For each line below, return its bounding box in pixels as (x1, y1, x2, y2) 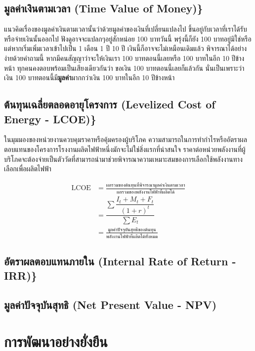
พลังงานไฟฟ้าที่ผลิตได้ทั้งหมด (106, 234, 158, 239)
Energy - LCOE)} (4, 111, 96, 126)
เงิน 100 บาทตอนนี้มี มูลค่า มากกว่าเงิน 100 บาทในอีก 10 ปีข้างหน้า (4, 72, 175, 83)
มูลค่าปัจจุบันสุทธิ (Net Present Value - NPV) (4, 297, 217, 312)
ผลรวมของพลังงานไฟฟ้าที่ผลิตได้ (117, 190, 175, 195)
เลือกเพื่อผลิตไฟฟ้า (4, 163, 51, 174)
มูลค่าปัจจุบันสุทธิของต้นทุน (108, 227, 156, 232)
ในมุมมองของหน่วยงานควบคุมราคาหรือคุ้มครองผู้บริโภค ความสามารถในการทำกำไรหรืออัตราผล (4, 134, 247, 145)
